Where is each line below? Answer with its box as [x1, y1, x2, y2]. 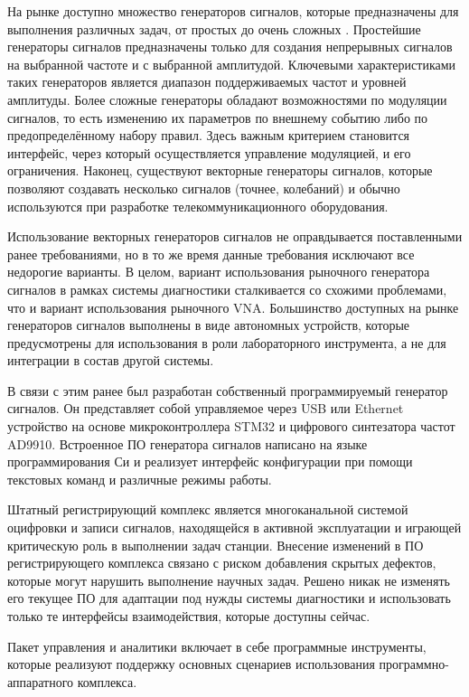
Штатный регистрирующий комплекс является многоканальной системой [7, 500, 408, 519]
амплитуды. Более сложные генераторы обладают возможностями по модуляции [7, 89, 447, 108]
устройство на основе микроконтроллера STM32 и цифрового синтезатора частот [7, 417, 455, 436]
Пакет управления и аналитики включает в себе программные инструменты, [7, 636, 427, 655]
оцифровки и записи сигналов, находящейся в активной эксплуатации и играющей [7, 518, 462, 537]
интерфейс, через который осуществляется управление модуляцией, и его [7, 143, 411, 162]
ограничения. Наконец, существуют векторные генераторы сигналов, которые [7, 161, 433, 180]
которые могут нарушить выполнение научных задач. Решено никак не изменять [7, 570, 450, 589]
